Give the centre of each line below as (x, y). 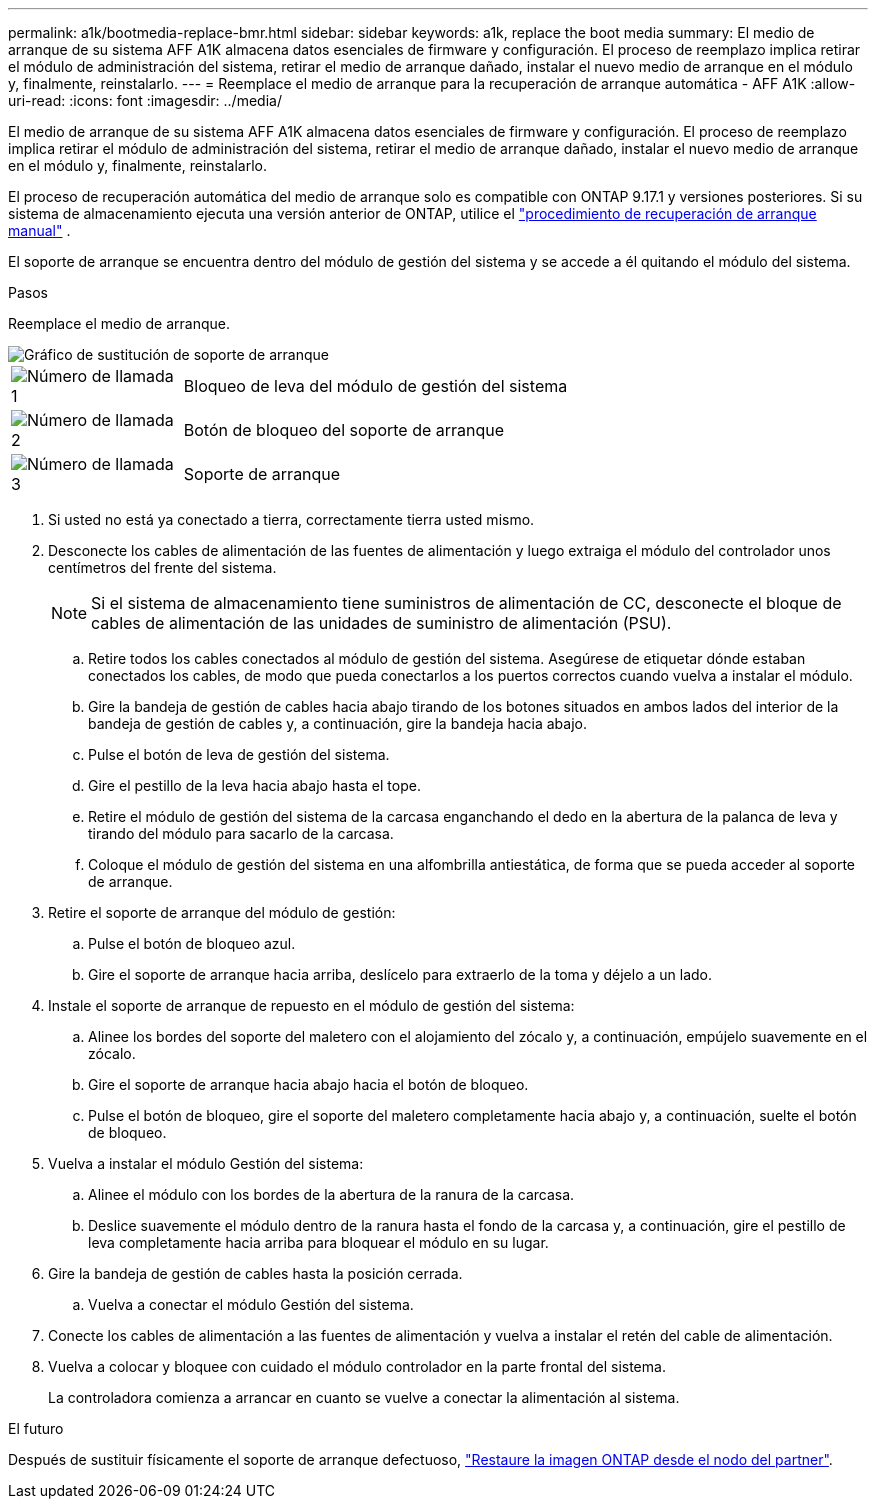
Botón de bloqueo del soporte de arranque (344, 430)
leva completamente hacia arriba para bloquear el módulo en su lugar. (318, 1242)
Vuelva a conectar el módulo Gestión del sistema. (251, 1304)
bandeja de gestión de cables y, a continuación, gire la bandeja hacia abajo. (338, 723)
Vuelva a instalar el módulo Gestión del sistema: (206, 1163)
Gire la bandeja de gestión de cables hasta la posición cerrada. (255, 1273)
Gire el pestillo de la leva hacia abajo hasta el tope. (254, 785)
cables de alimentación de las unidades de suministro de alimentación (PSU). (381, 623)
